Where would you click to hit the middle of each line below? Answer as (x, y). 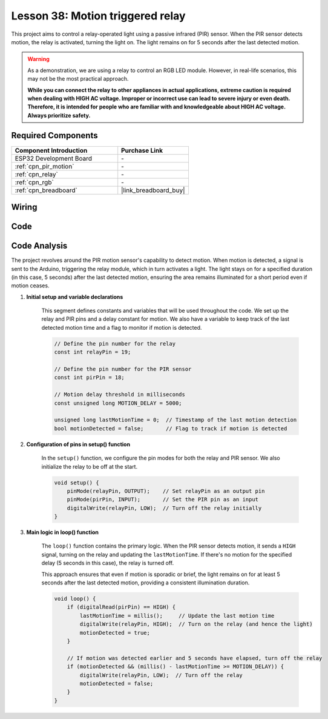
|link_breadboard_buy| (153, 190)
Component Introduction (51, 150)
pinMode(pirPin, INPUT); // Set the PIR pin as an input (163, 500)
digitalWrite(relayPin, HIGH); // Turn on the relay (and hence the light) (196, 624)
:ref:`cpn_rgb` (34, 182)
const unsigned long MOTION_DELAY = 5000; (118, 403)
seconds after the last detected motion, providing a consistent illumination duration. (146, 583)
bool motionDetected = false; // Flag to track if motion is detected (171, 428)
